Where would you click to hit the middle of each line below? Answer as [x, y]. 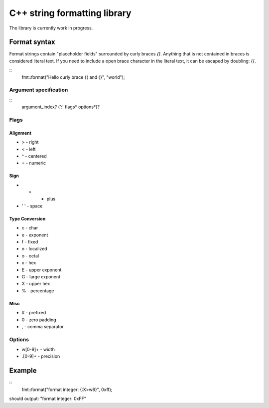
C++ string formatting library [70, 13]
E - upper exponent [42, 270]
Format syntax [32, 42]
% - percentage [38, 291]
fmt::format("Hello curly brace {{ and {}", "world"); [73, 77]
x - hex [29, 263]
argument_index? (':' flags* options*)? [61, 107]
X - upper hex [36, 284]
